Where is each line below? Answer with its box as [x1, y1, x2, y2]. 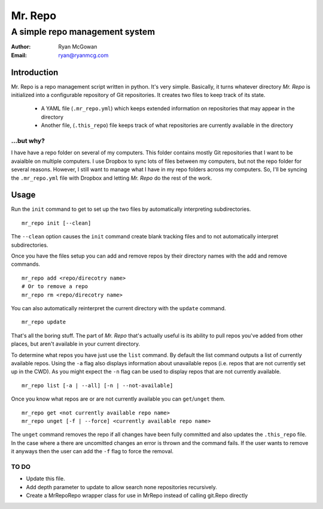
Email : [11, 51, 27, 59]
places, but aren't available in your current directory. [11, 340, 141, 347]
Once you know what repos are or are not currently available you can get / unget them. [11, 395, 226, 402]
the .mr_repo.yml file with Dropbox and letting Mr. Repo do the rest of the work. [11, 174, 212, 181]
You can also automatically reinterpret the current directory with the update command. [11, 304, 226, 311]
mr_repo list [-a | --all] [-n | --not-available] [22, 382, 173, 389]
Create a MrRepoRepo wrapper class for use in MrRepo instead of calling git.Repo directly [26, 492, 248, 499]
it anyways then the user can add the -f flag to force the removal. [11, 448, 173, 455]
